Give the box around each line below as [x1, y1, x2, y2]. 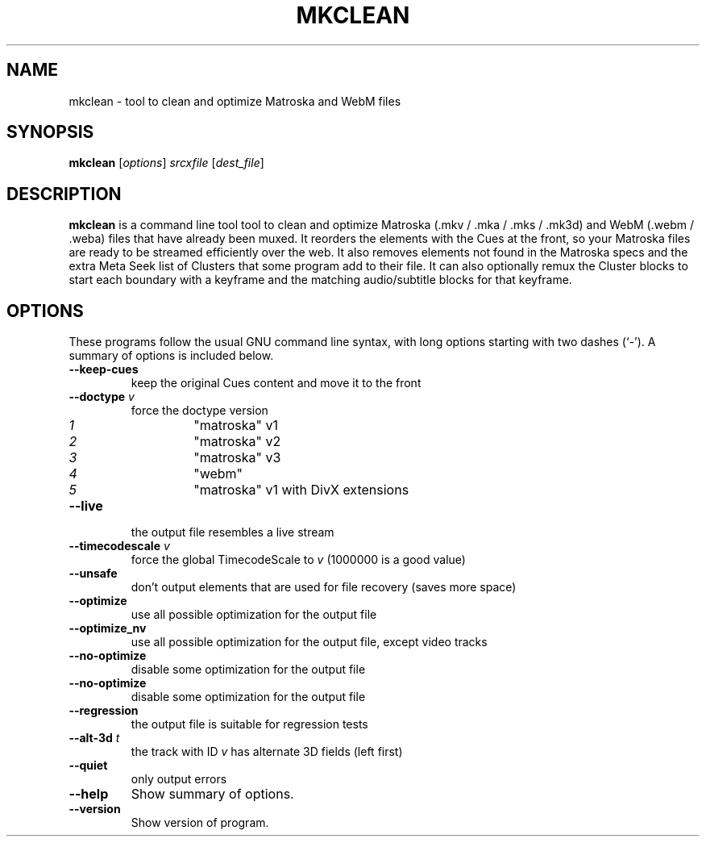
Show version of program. [131, 816, 269, 830]
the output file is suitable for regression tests [131, 717, 368, 732]
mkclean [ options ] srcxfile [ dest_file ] [69, 156, 264, 170]
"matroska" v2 [193, 433, 281, 450]
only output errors [131, 772, 227, 787]
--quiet [69, 758, 108, 773]
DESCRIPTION [6, 183, 122, 204]
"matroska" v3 [193, 449, 281, 466]
